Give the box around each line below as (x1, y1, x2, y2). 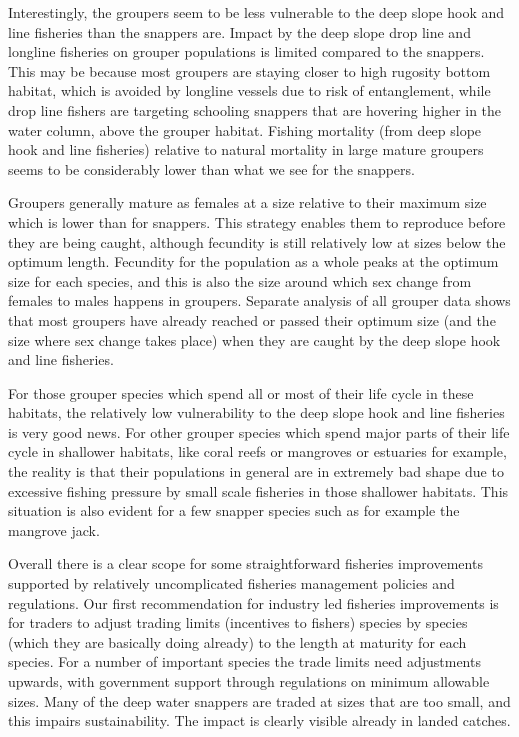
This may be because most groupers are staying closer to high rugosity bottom (8, 60, 491, 81)
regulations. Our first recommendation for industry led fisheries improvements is (8, 592, 499, 613)
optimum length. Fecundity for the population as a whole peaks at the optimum (8, 251, 499, 272)
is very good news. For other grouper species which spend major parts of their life (8, 421, 510, 442)
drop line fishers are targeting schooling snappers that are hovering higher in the (8, 99, 502, 120)
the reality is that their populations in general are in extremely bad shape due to (8, 461, 504, 482)
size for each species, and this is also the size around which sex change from (8, 270, 472, 291)
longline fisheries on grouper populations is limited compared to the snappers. (8, 41, 485, 62)
